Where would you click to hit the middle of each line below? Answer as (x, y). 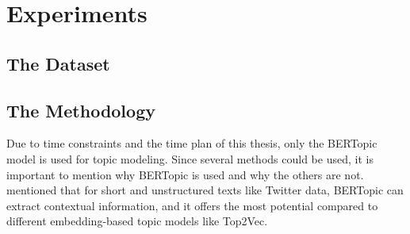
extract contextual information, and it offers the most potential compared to (192, 205)
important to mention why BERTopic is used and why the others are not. (185, 174)
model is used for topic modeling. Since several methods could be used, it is (190, 158)
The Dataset (58, 63)
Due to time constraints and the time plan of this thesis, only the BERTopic (192, 143)
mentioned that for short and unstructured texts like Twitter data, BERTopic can (205, 190)
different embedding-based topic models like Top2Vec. (137, 221)
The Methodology (81, 110)
